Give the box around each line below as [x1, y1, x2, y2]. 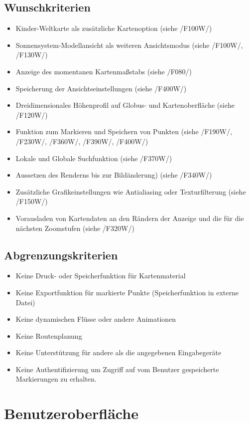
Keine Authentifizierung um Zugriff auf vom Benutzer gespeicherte [15, 364, 219, 374]
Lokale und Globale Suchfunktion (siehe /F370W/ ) [15, 153, 172, 163]
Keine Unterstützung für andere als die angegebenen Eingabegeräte [15, 347, 222, 358]
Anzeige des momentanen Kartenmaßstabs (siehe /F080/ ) [15, 66, 192, 76]
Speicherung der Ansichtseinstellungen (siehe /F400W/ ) [15, 83, 187, 93]
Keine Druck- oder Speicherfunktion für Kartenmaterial [15, 270, 186, 281]
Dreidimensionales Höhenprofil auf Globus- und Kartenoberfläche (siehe [15, 100, 235, 110]
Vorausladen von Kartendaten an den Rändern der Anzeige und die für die [15, 212, 244, 223]
